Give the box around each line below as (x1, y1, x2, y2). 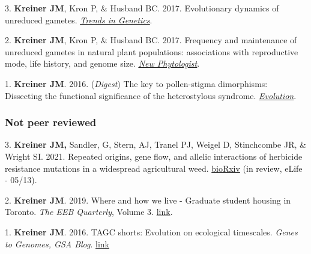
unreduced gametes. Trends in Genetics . (5, 13, 152, 26)
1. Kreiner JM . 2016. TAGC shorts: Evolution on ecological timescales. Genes (5, 225, 298, 238)
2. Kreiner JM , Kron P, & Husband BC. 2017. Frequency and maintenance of (5, 34, 297, 46)
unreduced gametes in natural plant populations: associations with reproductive (5, 45, 298, 58)
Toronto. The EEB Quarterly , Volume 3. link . (5, 205, 173, 218)
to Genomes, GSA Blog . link (5, 237, 110, 250)
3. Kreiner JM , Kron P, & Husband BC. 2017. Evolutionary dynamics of (5, 2, 279, 14)
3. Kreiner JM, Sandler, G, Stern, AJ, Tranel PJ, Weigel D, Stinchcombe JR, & (5, 138, 306, 151)
